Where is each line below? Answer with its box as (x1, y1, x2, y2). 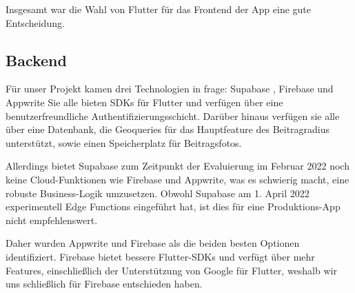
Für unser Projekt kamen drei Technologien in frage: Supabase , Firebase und (6, 81, 334, 96)
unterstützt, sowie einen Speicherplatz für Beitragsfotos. (6, 135, 242, 150)
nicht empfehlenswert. (6, 212, 98, 227)
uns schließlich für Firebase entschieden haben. (6, 276, 203, 291)
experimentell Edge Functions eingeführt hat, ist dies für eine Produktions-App (6, 199, 341, 214)
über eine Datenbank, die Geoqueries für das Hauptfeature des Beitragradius (6, 122, 330, 137)
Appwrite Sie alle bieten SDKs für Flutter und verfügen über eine (6, 94, 283, 109)
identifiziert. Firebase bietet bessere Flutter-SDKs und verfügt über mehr (6, 249, 315, 263)
